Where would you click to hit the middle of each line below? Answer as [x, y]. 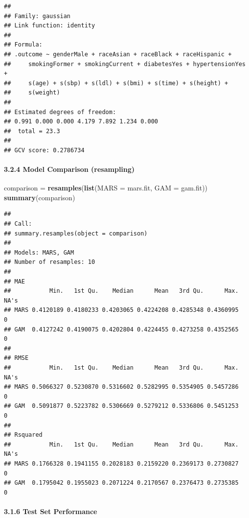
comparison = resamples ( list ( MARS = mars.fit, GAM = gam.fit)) [106, 188]
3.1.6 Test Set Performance [51, 511]
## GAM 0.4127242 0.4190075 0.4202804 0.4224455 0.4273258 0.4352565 [121, 329]
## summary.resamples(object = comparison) [76, 233]
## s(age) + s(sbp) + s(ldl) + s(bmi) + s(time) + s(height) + [116, 83]
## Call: [18, 224]
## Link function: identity [50, 26]
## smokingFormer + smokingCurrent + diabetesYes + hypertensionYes [125, 64]
